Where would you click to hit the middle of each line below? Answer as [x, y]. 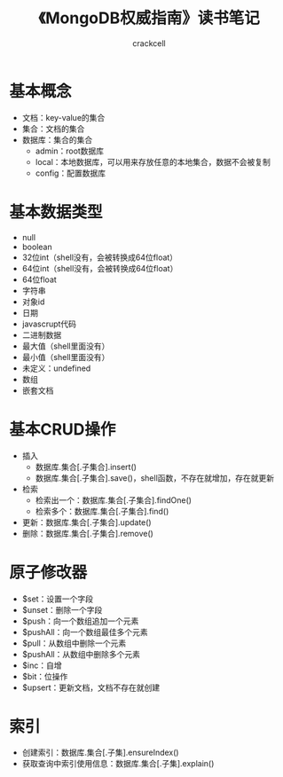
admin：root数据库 [70, 151]
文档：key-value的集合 [63, 117]
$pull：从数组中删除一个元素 [74, 643]
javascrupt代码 [49, 324]
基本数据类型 [56, 212]
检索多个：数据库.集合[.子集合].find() [102, 511]
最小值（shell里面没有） [66, 357]
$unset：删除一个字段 [62, 609]
